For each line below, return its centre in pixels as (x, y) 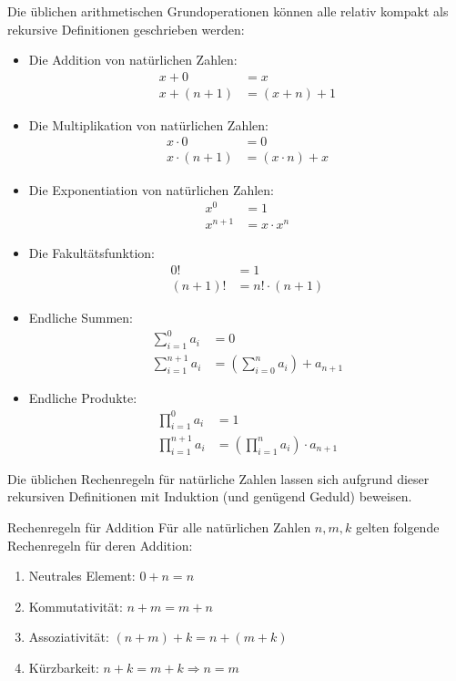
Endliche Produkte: (83, 398)
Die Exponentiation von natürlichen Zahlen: (152, 189)
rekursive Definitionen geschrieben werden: (126, 29)
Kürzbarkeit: (64, 668)
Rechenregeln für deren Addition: (100, 545)
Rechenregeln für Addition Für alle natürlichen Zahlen (159, 527)
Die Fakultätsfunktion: (91, 253)
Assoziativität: (69, 637)
